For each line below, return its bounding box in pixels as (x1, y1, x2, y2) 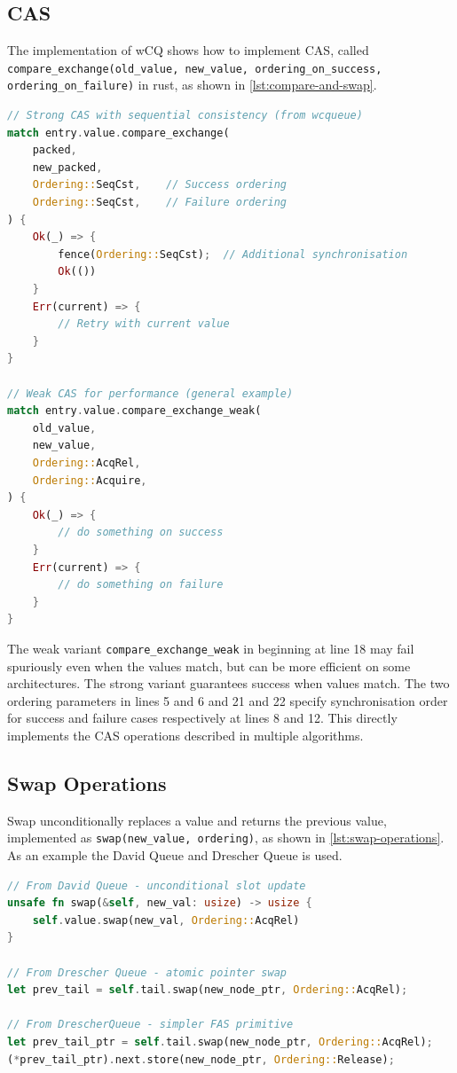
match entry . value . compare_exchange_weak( (7, 404, 262, 418)
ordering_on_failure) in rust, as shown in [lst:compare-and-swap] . (7, 75, 377, 94)
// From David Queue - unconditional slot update (7, 879, 306, 892)
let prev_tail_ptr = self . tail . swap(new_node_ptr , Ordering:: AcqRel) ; (7, 1035, 433, 1048)
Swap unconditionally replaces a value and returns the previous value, (7, 811, 387, 829)
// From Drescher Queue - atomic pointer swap (7, 966, 287, 979)
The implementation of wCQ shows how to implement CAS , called (7, 41, 369, 59)
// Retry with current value (58, 317, 230, 331)
